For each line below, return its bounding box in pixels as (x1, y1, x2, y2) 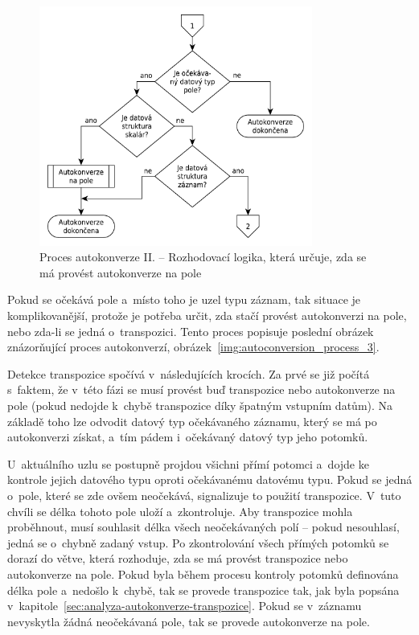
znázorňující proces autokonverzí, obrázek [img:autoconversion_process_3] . (7, 338, 380, 355)
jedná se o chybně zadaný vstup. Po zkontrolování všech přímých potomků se (7, 534, 389, 551)
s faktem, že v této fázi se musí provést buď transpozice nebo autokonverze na (7, 381, 396, 398)
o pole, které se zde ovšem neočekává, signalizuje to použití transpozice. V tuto (7, 486, 401, 503)
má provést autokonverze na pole (39, 264, 202, 281)
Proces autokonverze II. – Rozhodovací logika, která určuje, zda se (39, 248, 367, 265)
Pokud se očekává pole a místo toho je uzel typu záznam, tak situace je (7, 291, 361, 308)
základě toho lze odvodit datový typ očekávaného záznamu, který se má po (7, 412, 377, 429)
